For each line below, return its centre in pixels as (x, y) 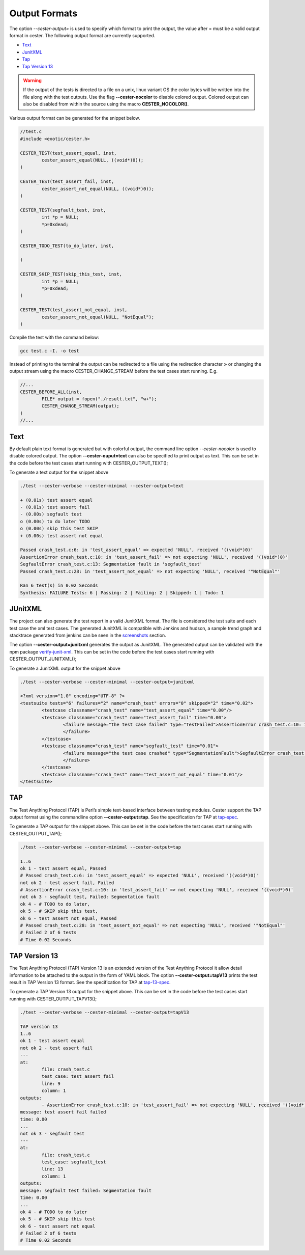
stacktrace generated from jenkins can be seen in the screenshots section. (88, 635)
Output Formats (43, 13)
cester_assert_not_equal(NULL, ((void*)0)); (98, 189)
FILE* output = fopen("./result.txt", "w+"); (99, 399)
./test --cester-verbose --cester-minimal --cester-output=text (102, 486)
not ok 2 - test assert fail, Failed (67, 883)
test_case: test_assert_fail (78, 1076)
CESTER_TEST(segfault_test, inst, (63, 210)
